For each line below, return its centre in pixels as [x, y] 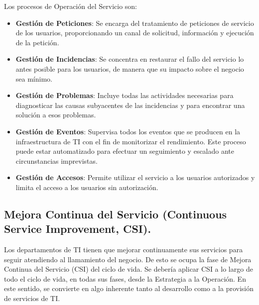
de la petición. [37, 42]
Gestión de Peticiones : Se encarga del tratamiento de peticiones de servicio [135, 23]
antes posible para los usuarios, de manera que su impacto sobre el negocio [130, 68]
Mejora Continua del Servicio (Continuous [116, 214]
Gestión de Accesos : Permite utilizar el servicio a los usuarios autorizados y [135, 177]
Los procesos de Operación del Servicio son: [70, 6]
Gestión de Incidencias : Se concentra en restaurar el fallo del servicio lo [130, 59]
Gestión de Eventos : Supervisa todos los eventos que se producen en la [128, 131]
